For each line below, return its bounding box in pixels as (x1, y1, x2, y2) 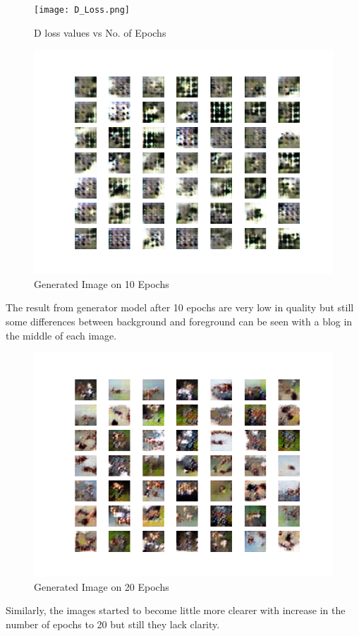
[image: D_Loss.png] (34, 5, 130, 15)
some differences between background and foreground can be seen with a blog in (6, 314, 353, 329)
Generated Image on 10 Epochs (34, 276, 169, 291)
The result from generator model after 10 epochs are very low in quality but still (6, 300, 354, 315)
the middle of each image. (6, 328, 117, 342)
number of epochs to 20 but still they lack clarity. (6, 617, 220, 631)
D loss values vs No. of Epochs (34, 25, 166, 40)
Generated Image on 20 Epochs (34, 579, 169, 594)
